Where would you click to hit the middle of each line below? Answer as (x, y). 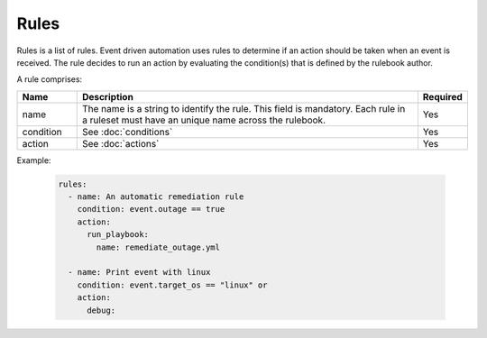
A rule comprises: (50, 79)
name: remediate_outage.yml (158, 247)
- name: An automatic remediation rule (156, 197)
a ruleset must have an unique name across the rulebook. (204, 120)
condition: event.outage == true (151, 209)
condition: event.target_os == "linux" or (172, 285)
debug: (101, 310)
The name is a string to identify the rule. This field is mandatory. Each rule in (243, 108)
